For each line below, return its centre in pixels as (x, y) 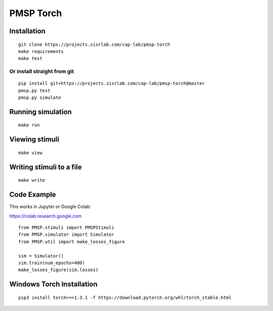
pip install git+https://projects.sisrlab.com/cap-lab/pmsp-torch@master (112, 84)
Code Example (33, 195)
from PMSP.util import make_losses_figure (72, 242)
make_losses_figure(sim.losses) (58, 270)
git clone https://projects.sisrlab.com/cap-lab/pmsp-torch (94, 44)
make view (30, 152)
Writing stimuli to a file (45, 167)
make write (32, 180)
